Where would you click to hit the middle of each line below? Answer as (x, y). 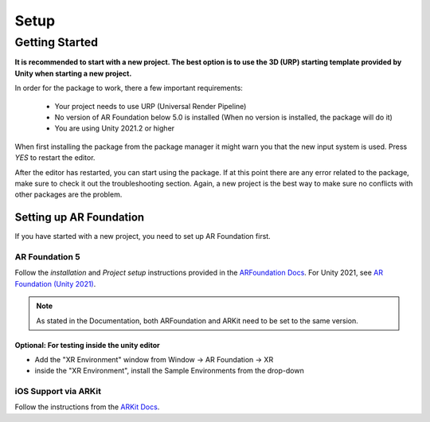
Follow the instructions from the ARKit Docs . (87, 407)
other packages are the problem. (68, 194)
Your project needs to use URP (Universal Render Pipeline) (150, 106)
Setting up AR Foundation (80, 218)
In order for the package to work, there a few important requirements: (129, 88)
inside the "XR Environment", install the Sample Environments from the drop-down (169, 371)
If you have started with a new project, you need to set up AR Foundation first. (143, 236)
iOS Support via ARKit (58, 392)
